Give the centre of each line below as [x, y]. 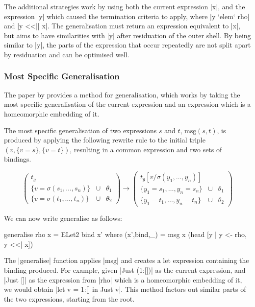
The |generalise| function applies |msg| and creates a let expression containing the [127, 260]
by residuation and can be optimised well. [67, 54]
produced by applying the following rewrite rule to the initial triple [105, 140]
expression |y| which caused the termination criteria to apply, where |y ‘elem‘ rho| [127, 16]
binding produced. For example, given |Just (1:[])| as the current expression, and [125, 270]
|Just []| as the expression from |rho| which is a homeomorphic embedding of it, [123, 279]
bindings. [18, 159]
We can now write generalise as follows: [63, 218]
